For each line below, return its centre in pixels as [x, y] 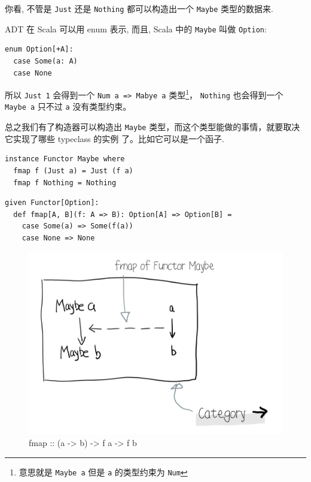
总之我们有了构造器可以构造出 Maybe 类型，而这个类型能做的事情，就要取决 [153, 127]
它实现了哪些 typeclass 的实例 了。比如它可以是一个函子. [115, 138]
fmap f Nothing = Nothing [65, 183]
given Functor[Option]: [52, 203]
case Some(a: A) [45, 61]
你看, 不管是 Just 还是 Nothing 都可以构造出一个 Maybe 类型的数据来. [139, 8]
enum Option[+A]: [39, 49]
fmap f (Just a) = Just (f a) [73, 171]
